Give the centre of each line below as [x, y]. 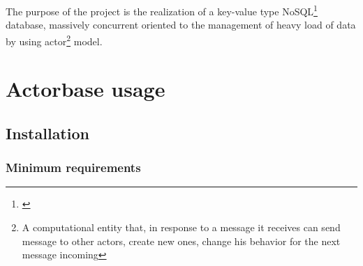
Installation [47, 133]
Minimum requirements [73, 167]
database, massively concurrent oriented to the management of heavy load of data [181, 25]
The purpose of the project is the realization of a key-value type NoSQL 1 [162, 10]
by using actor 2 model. [54, 40]
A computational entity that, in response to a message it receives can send [181, 227]
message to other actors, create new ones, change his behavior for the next [181, 241]
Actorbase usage [86, 89]
